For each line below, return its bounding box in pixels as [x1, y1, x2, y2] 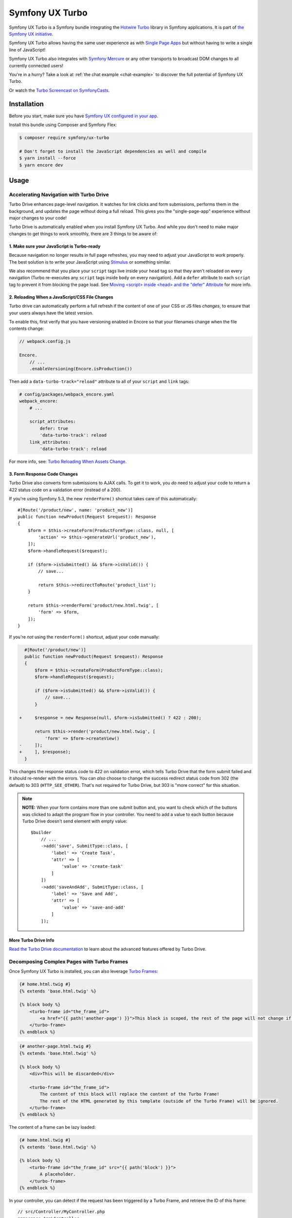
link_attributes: [29, 439, 71, 445]
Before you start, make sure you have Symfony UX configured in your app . [9, 113, 159, 119]
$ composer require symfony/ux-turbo [19, 134, 109, 140]
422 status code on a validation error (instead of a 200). [9, 487, 122, 493]
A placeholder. [39, 1172, 76, 1177]
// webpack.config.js [19, 339, 71, 344]
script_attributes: [29, 419, 76, 424]
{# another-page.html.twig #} [19, 1044, 91, 1049]
